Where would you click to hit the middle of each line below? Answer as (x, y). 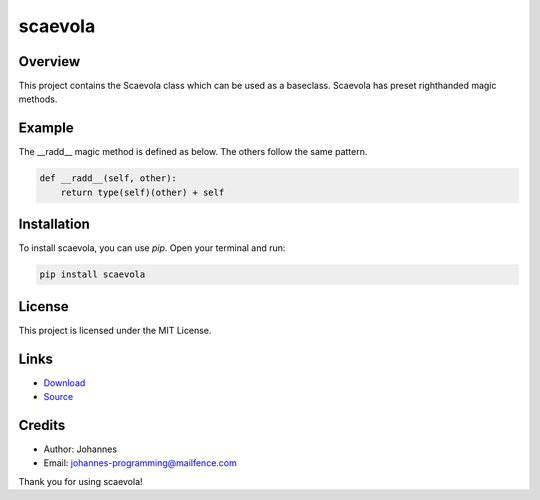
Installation (54, 224)
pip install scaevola (92, 274)
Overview (49, 61)
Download (64, 382)
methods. (38, 99)
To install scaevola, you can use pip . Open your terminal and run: (152, 248)
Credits (42, 425)
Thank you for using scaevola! (81, 481)
